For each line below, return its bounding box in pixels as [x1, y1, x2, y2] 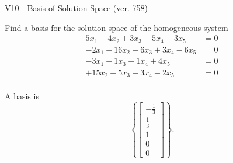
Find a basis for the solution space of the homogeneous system [5, 21, 228, 33]
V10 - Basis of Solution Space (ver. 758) [5, 2, 148, 13]
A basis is [5, 90, 39, 102]
